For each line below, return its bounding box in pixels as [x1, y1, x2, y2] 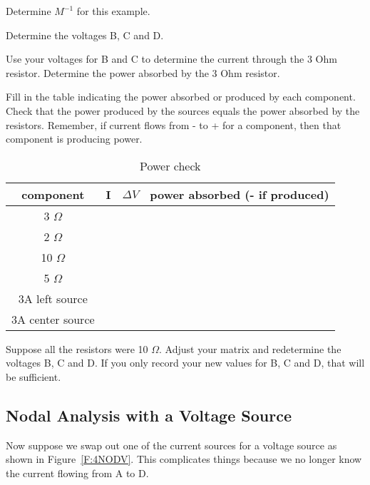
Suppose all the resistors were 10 [6, 341, 148, 356]
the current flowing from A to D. [6, 465, 149, 480]
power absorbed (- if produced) [150, 185, 329, 203]
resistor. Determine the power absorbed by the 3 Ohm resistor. [6, 65, 280, 80]
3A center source [11, 310, 95, 327]
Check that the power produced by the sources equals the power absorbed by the [6, 103, 360, 118]
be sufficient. [6, 369, 61, 384]
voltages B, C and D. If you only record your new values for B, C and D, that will [6, 355, 365, 370]
